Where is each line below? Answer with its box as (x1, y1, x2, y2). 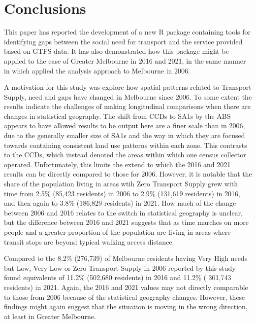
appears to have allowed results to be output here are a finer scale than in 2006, (4, 120, 245, 131)
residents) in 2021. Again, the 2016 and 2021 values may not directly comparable (4, 282, 248, 292)
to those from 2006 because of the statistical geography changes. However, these (4, 291, 245, 302)
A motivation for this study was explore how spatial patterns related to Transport (4, 82, 252, 92)
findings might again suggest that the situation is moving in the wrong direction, (4, 301, 248, 312)
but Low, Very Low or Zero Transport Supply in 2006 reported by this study (4, 262, 236, 273)
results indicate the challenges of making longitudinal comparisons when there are (4, 101, 251, 111)
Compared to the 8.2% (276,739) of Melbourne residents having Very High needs (4, 253, 248, 263)
